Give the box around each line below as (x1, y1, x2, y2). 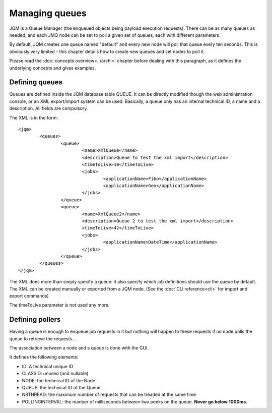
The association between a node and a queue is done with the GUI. (9, 345, 149, 351)
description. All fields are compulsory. (9, 105, 88, 111)
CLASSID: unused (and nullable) (22, 371, 89, 377)
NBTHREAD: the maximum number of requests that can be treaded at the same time (22, 391, 196, 398)
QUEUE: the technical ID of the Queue (22, 384, 101, 390)
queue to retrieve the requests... (9, 335, 76, 341)
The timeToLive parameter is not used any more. (9, 302, 110, 308)
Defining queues (9, 78, 63, 87)
